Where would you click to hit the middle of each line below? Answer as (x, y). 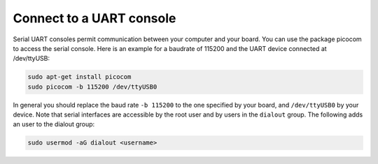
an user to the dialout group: (54, 124)
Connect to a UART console (94, 18)
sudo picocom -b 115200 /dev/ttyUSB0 (92, 87)
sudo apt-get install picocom (79, 77)
